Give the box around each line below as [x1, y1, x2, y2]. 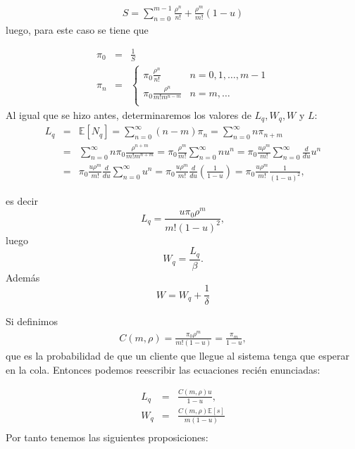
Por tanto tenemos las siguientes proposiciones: [6, 429, 208, 444]
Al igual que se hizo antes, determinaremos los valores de [6, 107, 251, 122]
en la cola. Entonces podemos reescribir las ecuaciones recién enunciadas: [6, 362, 320, 377]
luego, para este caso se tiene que [6, 22, 149, 37]
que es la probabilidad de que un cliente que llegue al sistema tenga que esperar [6, 348, 350, 363]
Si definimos [6, 314, 58, 329]
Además [6, 270, 40, 284]
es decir [6, 193, 38, 208]
